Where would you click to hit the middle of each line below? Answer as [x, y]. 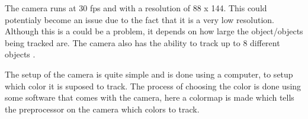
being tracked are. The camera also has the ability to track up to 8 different [142, 42]
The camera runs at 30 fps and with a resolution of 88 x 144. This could [136, 8]
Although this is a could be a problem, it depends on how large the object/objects [154, 31]
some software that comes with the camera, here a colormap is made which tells [150, 97]
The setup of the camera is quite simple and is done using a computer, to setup [149, 74]
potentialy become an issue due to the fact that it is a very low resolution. [139, 19]
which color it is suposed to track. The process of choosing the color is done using [153, 86]
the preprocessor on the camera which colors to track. [102, 109]
